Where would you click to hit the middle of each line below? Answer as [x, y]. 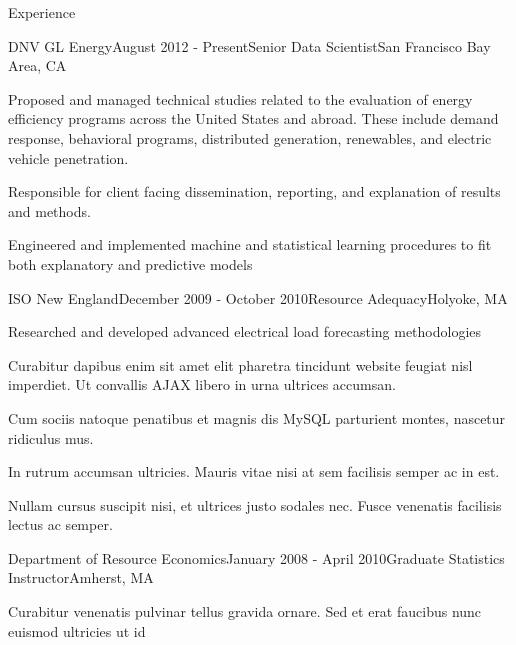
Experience [42, 12]
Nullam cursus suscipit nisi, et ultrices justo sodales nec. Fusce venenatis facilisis [255, 504]
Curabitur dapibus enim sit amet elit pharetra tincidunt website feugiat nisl [240, 364]
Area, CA [37, 65]
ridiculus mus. [51, 437]
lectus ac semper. [60, 524]
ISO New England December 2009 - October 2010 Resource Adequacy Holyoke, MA [258, 297]
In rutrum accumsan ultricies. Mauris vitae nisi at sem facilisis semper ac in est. [254, 471]
